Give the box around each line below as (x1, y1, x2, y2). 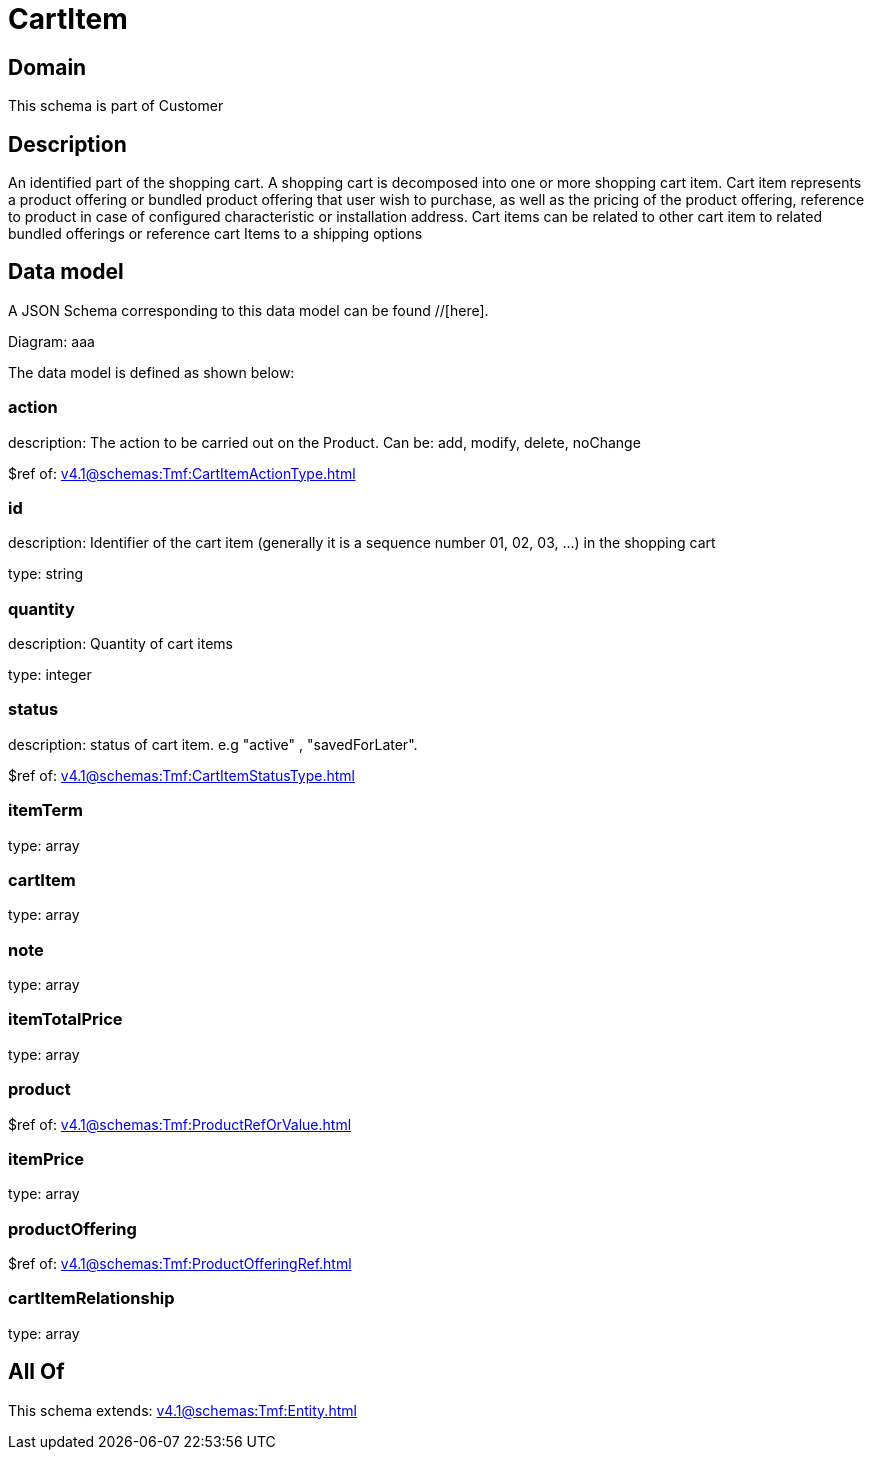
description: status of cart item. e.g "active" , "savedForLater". (8, 735, 418, 753)
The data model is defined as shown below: (8, 363, 295, 381)
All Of (8, 1359, 65, 1385)
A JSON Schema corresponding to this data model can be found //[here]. (8, 301, 489, 319)
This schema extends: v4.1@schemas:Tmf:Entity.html (8, 1401, 357, 1419)
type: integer (8, 666, 92, 684)
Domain (8, 54, 87, 80)
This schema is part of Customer (8, 97, 224, 115)
